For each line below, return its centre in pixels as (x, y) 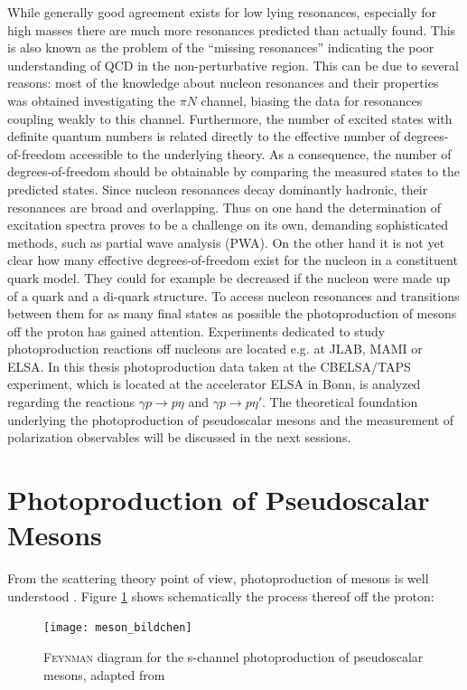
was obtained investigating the (92, 100)
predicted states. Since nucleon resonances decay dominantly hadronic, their (218, 189)
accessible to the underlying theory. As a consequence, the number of (261, 153)
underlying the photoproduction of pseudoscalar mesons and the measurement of (231, 419)
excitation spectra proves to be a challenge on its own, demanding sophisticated (228, 225)
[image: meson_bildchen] (118, 628)
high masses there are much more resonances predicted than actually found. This (232, 29)
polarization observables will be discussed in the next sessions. (179, 437)
